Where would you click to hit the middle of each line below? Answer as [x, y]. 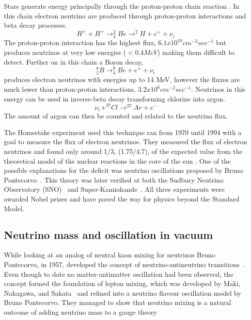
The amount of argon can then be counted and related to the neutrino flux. [116, 116]
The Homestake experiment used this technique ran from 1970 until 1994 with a [123, 132]
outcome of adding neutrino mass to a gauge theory [81, 312]
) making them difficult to [196, 52]
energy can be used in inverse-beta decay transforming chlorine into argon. [115, 98]
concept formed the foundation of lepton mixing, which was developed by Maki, [122, 283]
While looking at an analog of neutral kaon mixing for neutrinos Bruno [110, 255]
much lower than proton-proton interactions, [70, 89]
